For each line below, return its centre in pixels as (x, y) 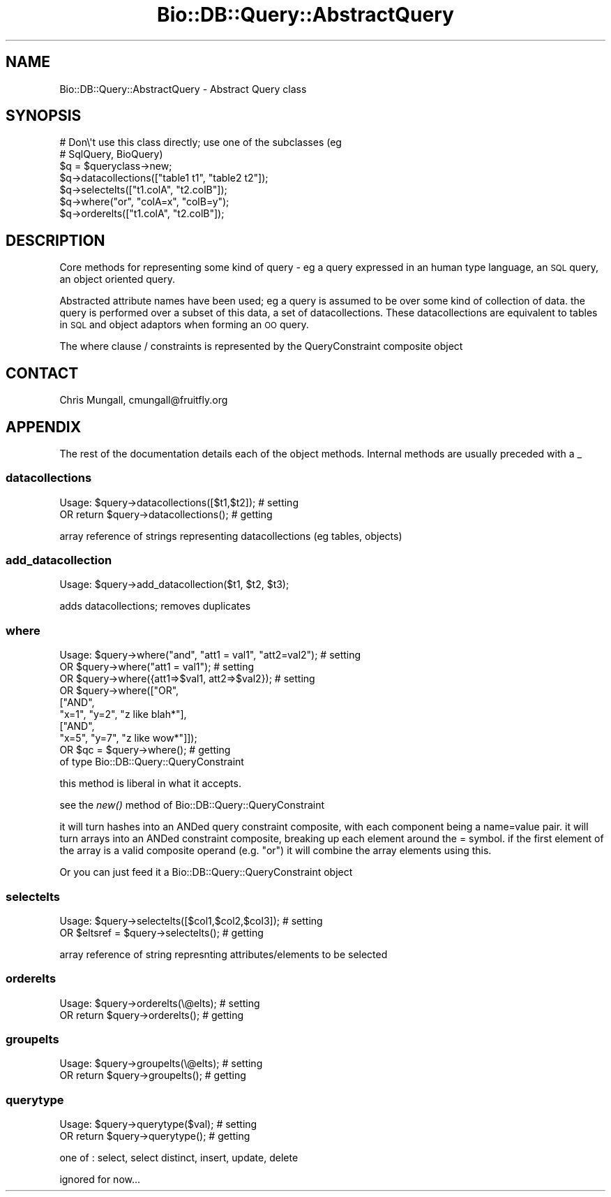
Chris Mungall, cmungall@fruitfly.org (144, 400)
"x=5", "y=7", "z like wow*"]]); (128, 738)
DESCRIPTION (55, 240)
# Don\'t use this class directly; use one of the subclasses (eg (201, 142)
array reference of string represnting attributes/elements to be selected (224, 954)
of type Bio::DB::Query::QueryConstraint (152, 762)
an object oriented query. (118, 279)
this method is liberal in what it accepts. (150, 784)
